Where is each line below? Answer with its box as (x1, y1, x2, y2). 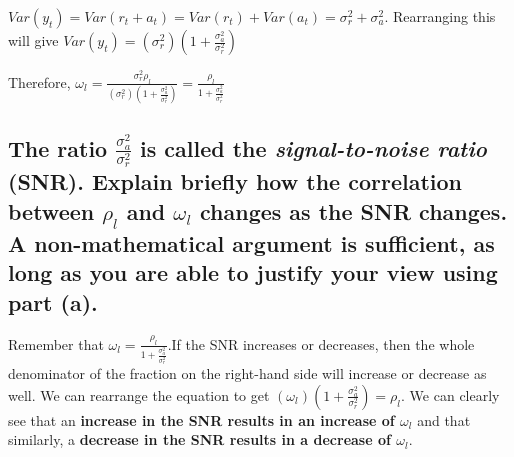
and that (417, 409, 471, 430)
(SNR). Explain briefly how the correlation (8, 166, 462, 197)
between (8, 195, 95, 226)
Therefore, (8, 71, 71, 92)
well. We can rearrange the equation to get (8, 384, 270, 405)
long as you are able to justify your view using (8, 257, 498, 288)
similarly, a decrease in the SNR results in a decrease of (8, 429, 391, 450)
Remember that (8, 333, 104, 354)
